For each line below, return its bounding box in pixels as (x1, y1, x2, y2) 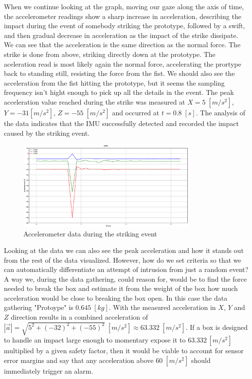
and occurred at (112, 107, 160, 117)
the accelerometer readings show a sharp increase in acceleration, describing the (4, 11, 241, 21)
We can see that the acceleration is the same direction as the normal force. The (4, 39, 241, 50)
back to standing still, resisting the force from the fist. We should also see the (4, 68, 235, 78)
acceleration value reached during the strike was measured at (4, 96, 185, 107)
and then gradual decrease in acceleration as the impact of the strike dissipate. (4, 30, 238, 40)
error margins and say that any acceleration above (4, 355, 154, 365)
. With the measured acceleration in (108, 302, 216, 312)
